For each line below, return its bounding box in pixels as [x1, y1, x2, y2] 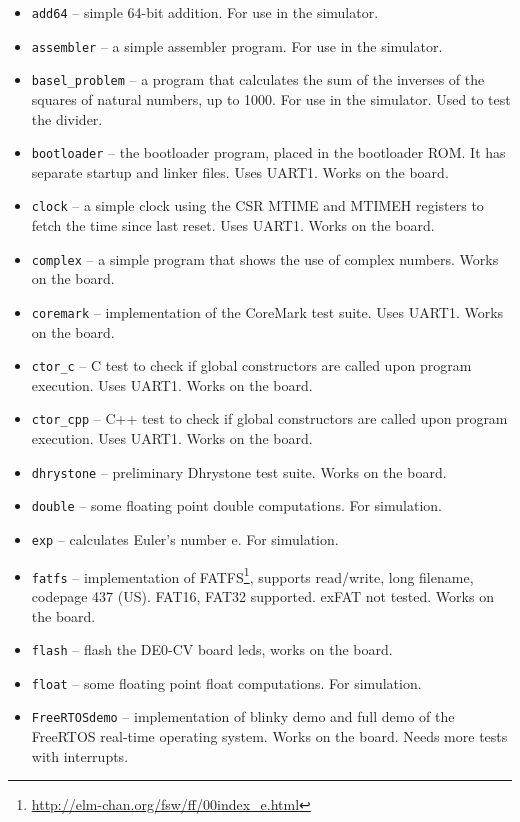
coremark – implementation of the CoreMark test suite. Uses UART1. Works [31, 301, 504, 322]
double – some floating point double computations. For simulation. [31, 495, 442, 516]
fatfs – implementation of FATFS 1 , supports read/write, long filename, [31, 563, 474, 587]
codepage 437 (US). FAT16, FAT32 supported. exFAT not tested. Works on [31, 585, 494, 606]
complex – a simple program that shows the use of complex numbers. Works [31, 248, 499, 269]
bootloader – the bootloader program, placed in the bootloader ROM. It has [31, 142, 506, 163]
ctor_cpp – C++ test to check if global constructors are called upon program [31, 408, 508, 429]
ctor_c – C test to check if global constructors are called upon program [31, 355, 472, 376]
